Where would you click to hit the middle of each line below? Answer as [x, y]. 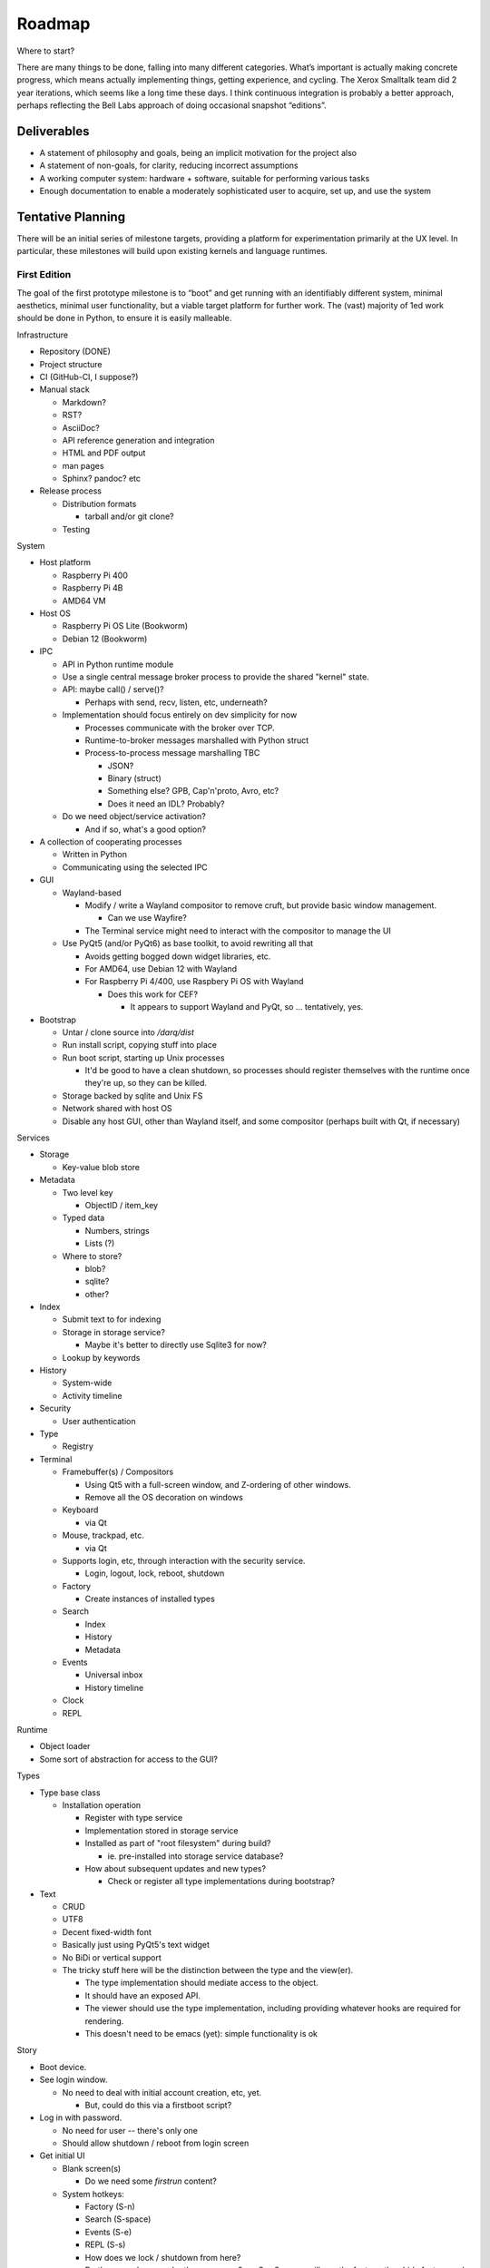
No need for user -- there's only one [130, 2130]
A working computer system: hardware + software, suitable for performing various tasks [205, 178]
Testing [76, 529]
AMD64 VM [84, 601]
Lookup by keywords [101, 1357]
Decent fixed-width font [107, 1931]
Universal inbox [114, 1675]
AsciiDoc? [81, 427]
